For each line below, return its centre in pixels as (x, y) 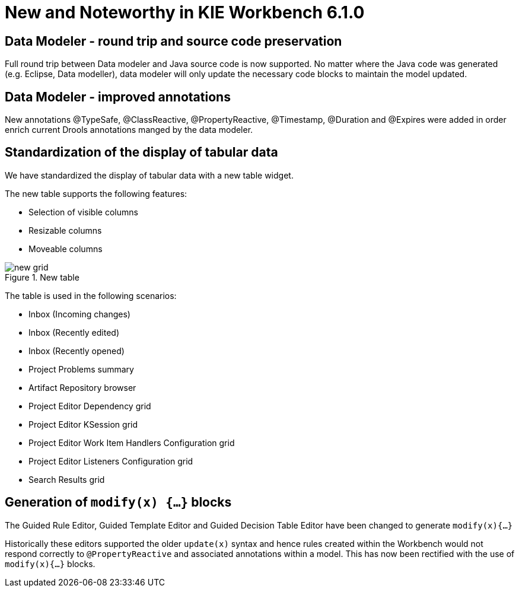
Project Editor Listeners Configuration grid (111, 461)
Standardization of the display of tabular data (141, 152)
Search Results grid (67, 479)
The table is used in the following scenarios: (91, 295)
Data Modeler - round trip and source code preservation (173, 41)
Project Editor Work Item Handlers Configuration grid (132, 443)
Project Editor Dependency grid (90, 406)
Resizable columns (65, 230)
